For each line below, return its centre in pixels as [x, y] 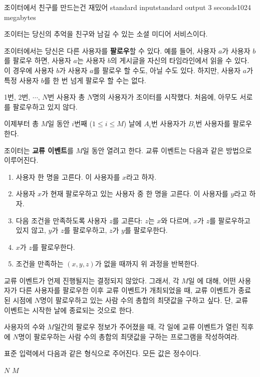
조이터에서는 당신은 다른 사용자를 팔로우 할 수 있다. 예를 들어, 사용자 [110, 50]
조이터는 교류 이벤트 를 [39, 150]
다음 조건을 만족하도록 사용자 [61, 220]
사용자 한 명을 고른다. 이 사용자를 [68, 176]
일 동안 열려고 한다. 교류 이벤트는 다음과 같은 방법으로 [167, 150]
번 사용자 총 [66, 97]
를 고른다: [127, 220]
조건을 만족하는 [40, 264]
